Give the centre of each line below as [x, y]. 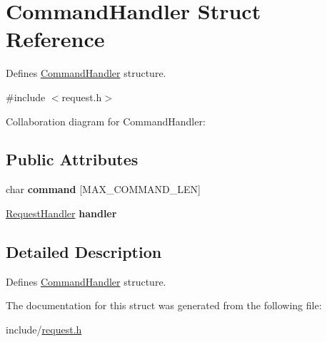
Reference [55, 39]
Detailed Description [84, 251]
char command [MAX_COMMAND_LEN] [103, 189]
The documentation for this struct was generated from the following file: [164, 305]
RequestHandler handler [61, 213]
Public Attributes [72, 159]
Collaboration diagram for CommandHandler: [106, 121]
